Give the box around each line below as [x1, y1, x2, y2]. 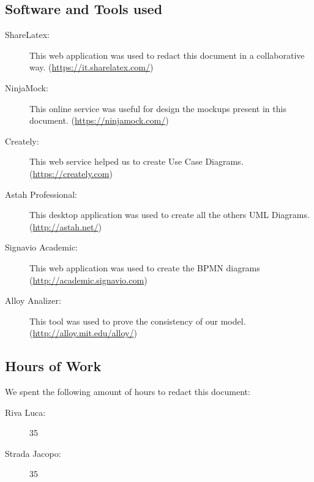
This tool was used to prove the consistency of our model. [29, 314, 246, 327]
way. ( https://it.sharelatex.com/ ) [29, 61, 154, 73]
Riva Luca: [5, 405, 46, 418]
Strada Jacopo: [5, 446, 61, 459]
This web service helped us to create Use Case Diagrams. [29, 155, 244, 168]
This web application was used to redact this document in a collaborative [29, 48, 305, 61]
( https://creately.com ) [29, 167, 113, 179]
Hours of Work [5, 356, 102, 375]
